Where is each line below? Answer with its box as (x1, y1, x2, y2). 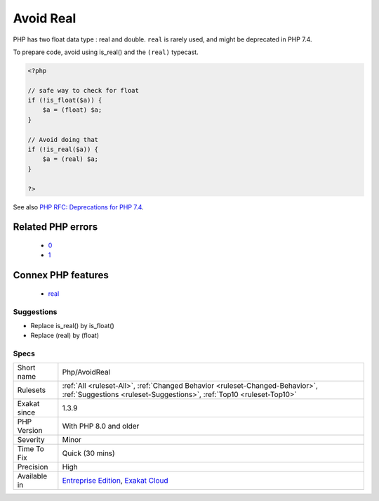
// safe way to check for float (27, 86, 140, 94)
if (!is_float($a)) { (27, 96, 102, 105)
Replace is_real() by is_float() (30, 321, 115, 330)
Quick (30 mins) (62, 448, 115, 458)
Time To (17, 444, 45, 454)
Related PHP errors (13, 221, 98, 233)
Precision (17, 462, 48, 472)
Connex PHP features (13, 269, 109, 281)
